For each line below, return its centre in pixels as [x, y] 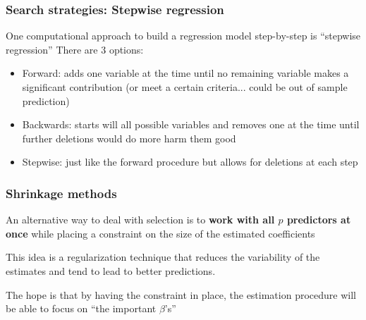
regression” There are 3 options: [75, 49]
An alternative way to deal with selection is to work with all [140, 220]
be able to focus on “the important [81, 308]
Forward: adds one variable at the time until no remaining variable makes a [185, 73]
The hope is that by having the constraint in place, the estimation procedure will [181, 294]
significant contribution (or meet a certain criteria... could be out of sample [185, 87]
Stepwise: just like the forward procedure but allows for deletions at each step [190, 162]
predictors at [319, 220]
